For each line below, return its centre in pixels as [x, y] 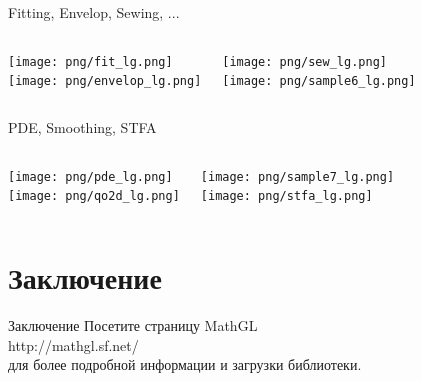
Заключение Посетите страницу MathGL [133, 324]
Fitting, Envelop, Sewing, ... [94, 12]
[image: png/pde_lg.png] [90, 176]
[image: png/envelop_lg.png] [105, 81]
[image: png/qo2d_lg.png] [94, 196]
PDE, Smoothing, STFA [82, 126]
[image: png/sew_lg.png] [304, 61]
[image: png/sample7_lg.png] [297, 176]
